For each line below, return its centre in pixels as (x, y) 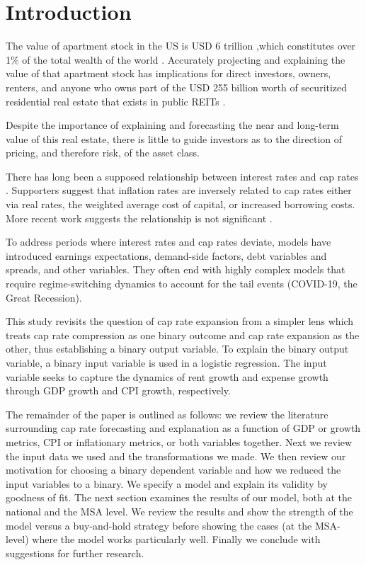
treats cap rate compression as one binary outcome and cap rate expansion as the (183, 335)
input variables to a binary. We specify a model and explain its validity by (167, 483)
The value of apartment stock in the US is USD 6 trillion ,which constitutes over (181, 46)
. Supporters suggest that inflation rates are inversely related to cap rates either (179, 190)
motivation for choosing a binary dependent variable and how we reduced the (173, 470)
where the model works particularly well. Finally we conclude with (176, 539)
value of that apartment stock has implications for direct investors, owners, (168, 73)
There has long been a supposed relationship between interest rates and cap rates (182, 176)
